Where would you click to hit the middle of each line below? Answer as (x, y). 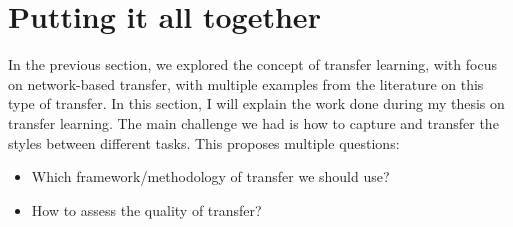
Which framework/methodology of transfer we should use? (210, 176)
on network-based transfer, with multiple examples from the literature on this (246, 83)
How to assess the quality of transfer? (146, 209)
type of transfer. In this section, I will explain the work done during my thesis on (256, 103)
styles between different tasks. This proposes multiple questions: (204, 142)
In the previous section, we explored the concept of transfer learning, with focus (252, 64)
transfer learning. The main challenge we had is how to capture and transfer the (253, 122)
